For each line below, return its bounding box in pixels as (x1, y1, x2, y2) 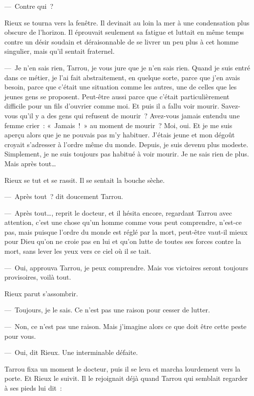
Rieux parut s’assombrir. (4, 288, 78, 298)
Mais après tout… (4, 158, 56, 168)
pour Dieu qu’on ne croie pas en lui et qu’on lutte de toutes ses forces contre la (4, 236, 241, 246)
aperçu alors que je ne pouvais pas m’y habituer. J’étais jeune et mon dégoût (4, 130, 235, 140)
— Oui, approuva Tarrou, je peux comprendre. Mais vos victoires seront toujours (4, 262, 248, 272)
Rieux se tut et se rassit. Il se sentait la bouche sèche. (4, 175, 165, 185)
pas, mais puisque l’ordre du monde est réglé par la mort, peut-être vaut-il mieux (4, 226, 248, 237)
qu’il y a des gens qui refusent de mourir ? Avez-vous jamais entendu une (20, 110, 240, 120)
